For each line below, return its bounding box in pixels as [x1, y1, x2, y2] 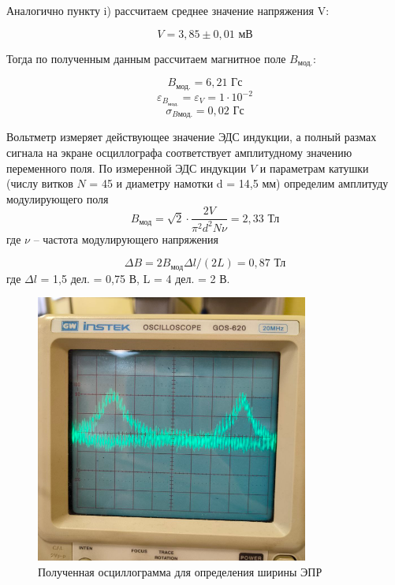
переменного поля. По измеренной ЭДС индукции [6, 159, 247, 176]
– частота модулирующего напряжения [33, 230, 219, 247]
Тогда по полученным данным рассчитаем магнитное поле [6, 50, 286, 66]
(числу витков [6, 175, 73, 192]
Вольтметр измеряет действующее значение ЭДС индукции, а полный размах [6, 129, 377, 145]
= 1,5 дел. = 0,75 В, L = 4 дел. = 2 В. [40, 270, 230, 286]
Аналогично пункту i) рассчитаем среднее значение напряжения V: [6, 2, 330, 18]
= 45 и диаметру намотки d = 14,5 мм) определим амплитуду [89, 175, 389, 192]
